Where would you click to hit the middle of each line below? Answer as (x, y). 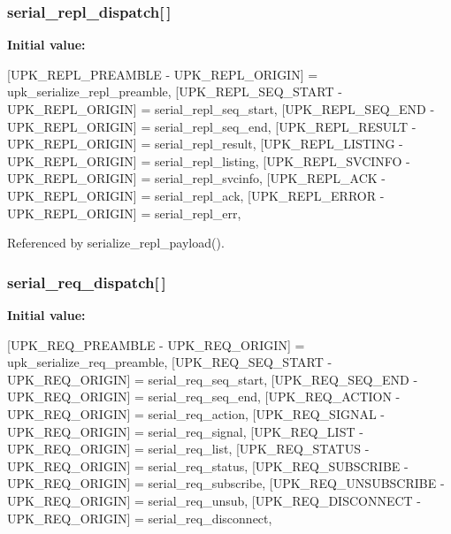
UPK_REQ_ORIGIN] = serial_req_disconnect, (140, 518)
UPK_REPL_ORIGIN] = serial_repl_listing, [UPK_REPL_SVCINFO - (209, 160)
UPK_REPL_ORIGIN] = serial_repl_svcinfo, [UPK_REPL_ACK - (196, 178)
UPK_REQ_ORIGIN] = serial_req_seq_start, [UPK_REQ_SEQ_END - (213, 379)
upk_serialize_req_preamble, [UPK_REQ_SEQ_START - (170, 362)
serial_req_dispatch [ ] (87, 282)
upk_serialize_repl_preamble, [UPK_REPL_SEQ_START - (175, 92)
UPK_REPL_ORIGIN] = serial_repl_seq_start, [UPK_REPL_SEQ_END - (221, 109)
